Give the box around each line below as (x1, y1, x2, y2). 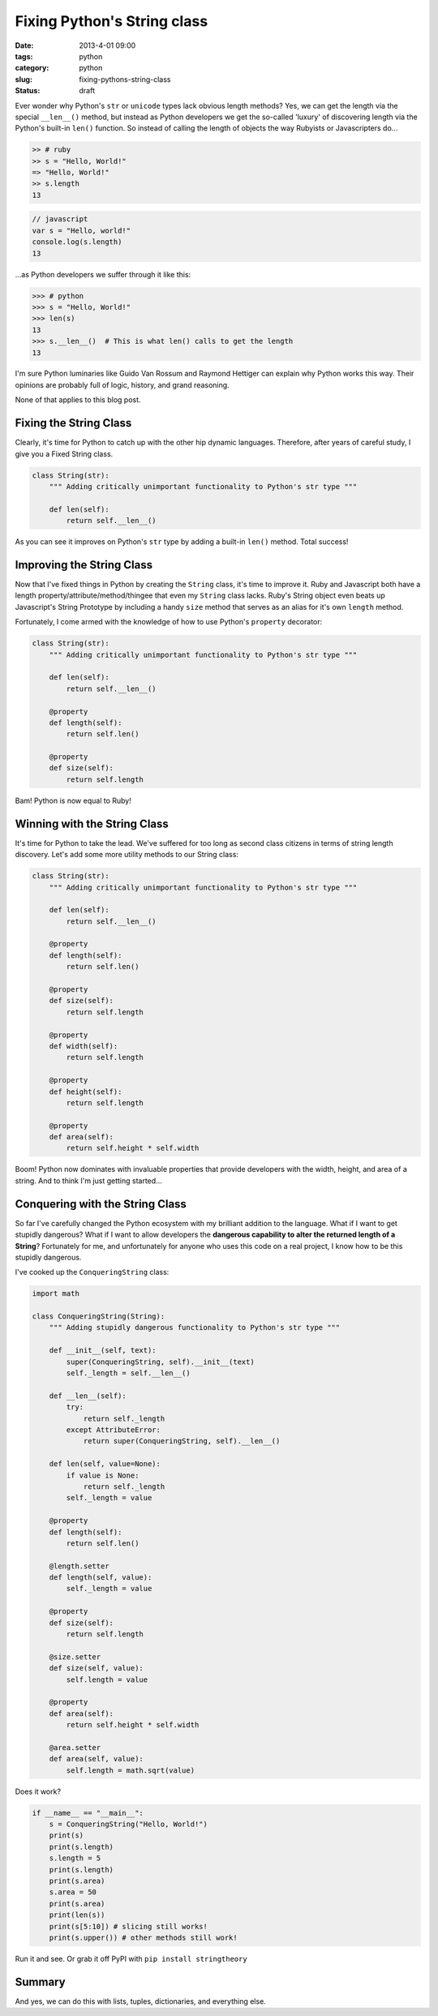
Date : (15, 41, 34, 50)
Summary (15, 1975, 66, 1988)
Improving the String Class (15, 558, 153, 572)
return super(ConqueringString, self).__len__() (83, 1436, 281, 1446)
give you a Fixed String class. (15, 448, 114, 458)
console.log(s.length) (32, 238, 122, 247)
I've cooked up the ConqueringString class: (15, 1268, 170, 1277)
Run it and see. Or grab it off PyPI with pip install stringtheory (15, 1954, 247, 1963)
